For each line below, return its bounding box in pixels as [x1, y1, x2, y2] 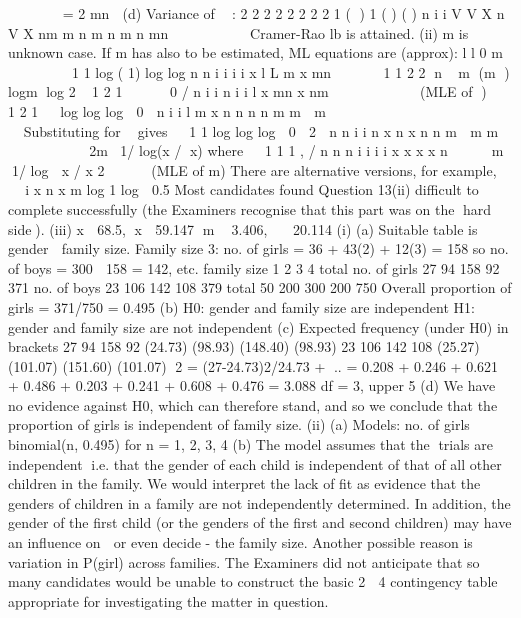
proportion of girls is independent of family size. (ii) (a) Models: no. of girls [8, 414, 470, 435]
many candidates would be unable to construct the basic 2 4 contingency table [8, 571, 498, 592]
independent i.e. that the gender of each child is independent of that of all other [8, 453, 502, 474]
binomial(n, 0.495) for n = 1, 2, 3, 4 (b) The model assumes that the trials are [8, 434, 494, 455]
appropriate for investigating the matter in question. [8, 590, 329, 611]
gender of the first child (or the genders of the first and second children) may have [8, 512, 512, 533]
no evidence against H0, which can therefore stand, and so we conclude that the [8, 394, 498, 415]
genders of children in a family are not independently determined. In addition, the [8, 492, 511, 513]
